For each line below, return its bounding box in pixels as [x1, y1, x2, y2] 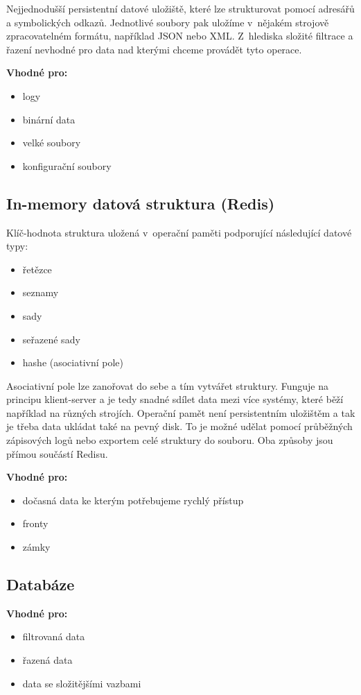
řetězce [22, 261, 52, 276]
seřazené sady [22, 332, 80, 346]
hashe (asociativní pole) [22, 355, 124, 370]
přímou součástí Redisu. [6, 446, 108, 461]
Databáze [6, 574, 75, 595]
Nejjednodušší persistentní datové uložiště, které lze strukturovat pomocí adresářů [6, 1, 355, 15]
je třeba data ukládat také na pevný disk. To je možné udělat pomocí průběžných [6, 419, 353, 434]
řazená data [22, 653, 73, 667]
